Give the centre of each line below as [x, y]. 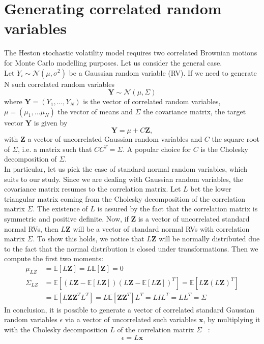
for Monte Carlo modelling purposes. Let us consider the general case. [113, 62]
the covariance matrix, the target [195, 111]
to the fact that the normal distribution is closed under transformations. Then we [131, 248]
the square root [236, 139]
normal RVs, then [31, 228]
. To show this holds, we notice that [89, 239]
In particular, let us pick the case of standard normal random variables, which [126, 169]
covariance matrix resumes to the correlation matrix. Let [93, 189]
